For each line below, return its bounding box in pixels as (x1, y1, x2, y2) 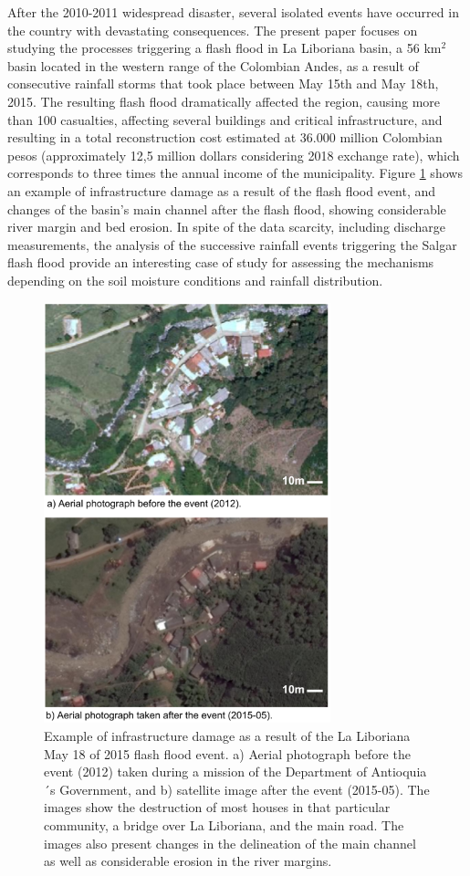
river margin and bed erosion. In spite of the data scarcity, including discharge (7, 217, 446, 236)
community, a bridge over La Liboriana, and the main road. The (44, 815, 404, 834)
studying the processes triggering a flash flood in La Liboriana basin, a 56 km (7, 38, 442, 57)
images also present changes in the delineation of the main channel (44, 833, 416, 852)
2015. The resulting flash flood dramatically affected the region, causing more (7, 91, 441, 110)
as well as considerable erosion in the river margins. (44, 851, 332, 871)
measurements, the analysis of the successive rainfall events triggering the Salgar (7, 235, 457, 254)
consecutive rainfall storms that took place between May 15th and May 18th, (7, 74, 439, 93)
